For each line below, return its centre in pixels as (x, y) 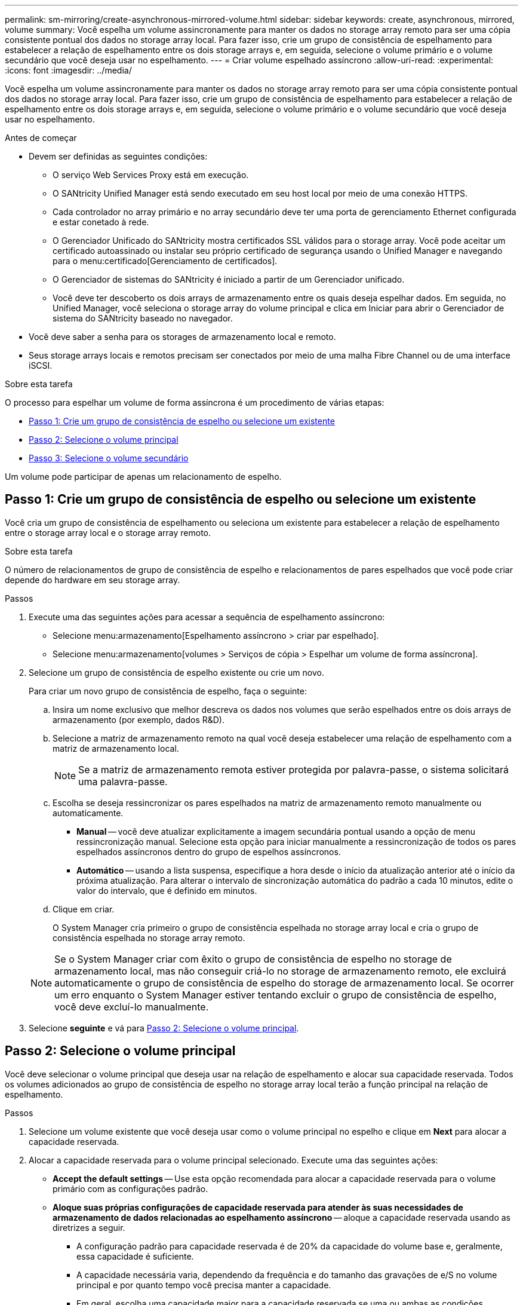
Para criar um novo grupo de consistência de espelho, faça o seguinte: (168, 691)
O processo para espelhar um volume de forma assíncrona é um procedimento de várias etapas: (195, 402)
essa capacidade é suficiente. (135, 1256)
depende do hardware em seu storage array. (93, 580)
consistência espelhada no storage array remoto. (149, 938)
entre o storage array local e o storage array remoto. (108, 532)
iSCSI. (41, 365)
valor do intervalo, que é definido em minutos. (167, 890)
